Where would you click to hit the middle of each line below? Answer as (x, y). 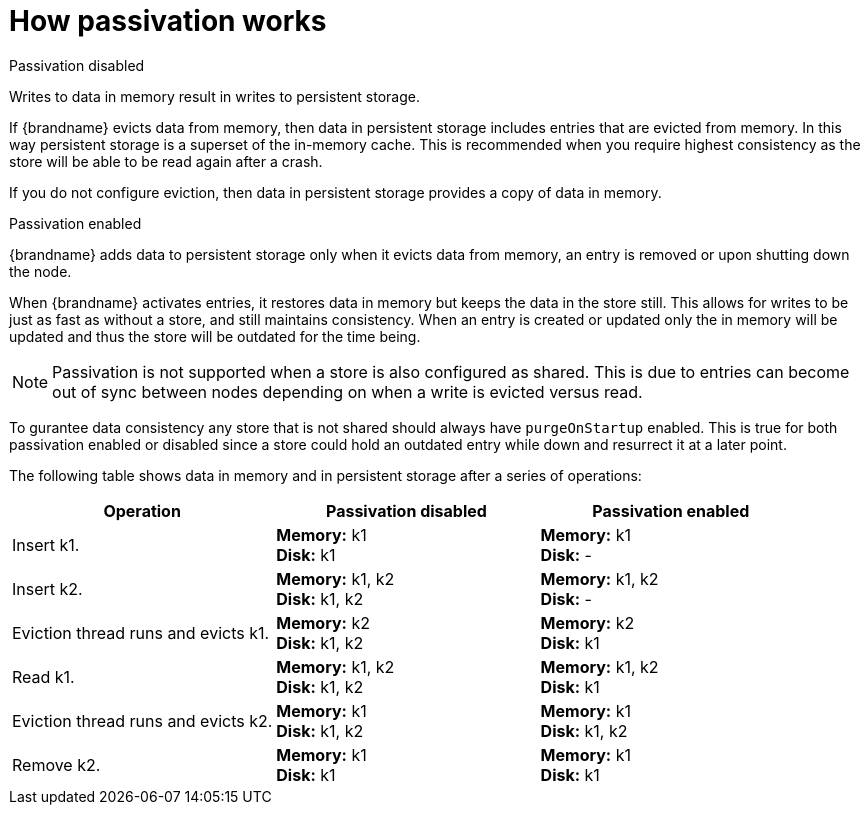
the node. (40, 271)
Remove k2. (56, 764)
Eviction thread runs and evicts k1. (141, 632)
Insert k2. (47, 588)
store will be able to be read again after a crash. (166, 161)
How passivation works (168, 21)
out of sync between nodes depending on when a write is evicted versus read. (347, 391)
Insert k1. (46, 544)
